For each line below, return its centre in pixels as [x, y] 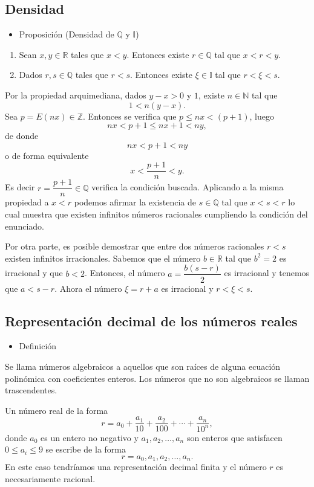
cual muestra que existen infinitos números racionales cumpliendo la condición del [156, 214]
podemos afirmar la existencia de [135, 202]
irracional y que [34, 273]
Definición [38, 346]
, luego [262, 116]
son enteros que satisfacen [234, 437]
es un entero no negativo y [89, 437]
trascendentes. [31, 390]
